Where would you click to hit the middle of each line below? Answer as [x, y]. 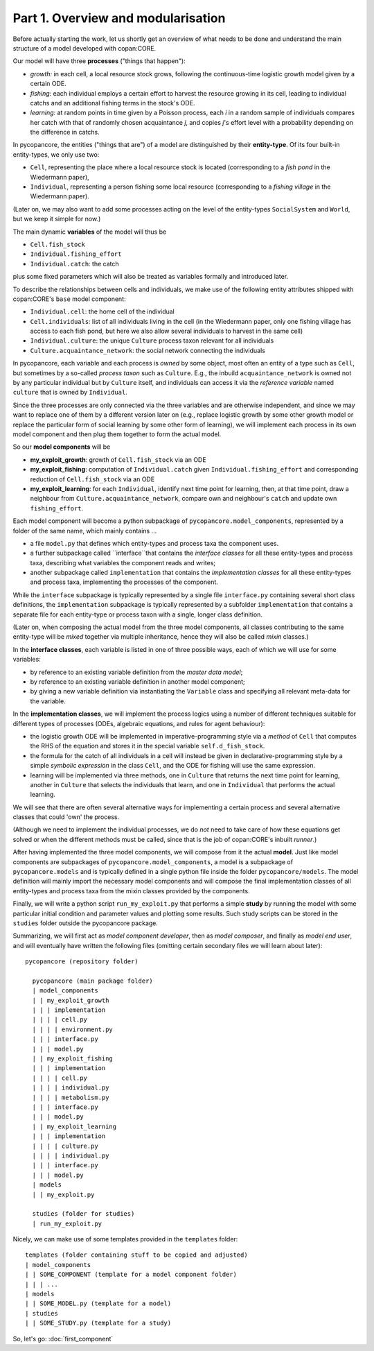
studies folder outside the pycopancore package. [86, 923]
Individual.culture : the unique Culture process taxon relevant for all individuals [152, 341]
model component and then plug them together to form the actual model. [117, 434]
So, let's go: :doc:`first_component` [63, 1339]
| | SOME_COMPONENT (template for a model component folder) [131, 1275]
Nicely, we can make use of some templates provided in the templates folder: [125, 1239]
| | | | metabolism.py [71, 1097]
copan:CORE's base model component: [69, 299]
